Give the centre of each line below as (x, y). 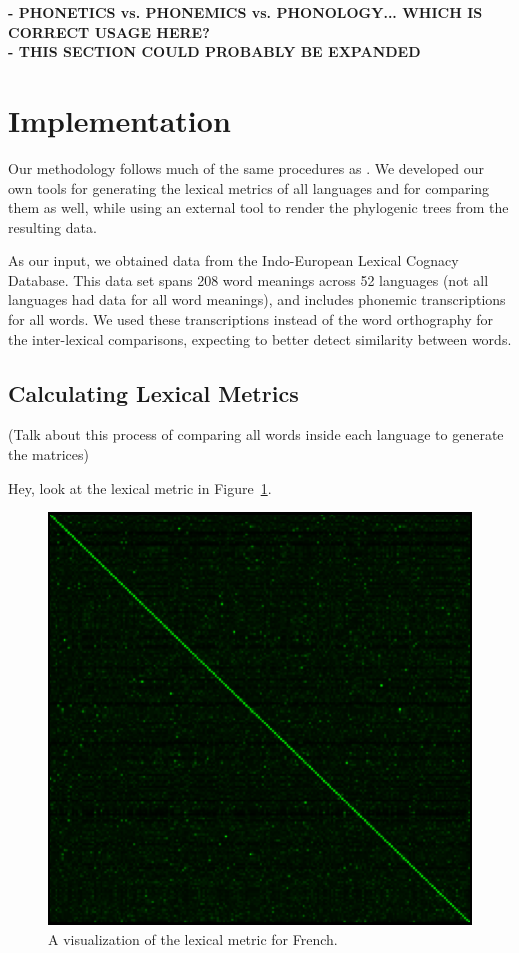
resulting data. (52, 226)
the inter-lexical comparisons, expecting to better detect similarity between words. (260, 338)
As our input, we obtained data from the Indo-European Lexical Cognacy (233, 260)
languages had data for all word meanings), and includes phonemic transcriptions (257, 299)
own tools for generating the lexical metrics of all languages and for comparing (249, 187)
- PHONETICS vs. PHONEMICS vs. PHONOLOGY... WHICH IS (245, 12)
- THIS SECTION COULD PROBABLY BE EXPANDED (214, 51)
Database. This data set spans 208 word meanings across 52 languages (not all (248, 279)
